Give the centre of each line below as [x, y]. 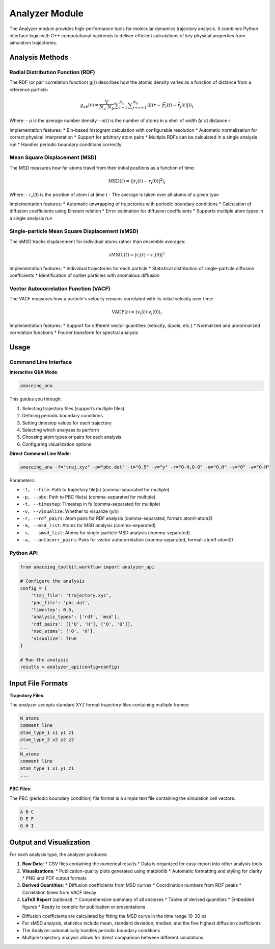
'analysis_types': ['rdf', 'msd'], [75, 617]
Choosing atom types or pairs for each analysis [72, 437]
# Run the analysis [44, 660]
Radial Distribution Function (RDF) [52, 73]
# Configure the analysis [52, 581]
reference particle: [29, 89]
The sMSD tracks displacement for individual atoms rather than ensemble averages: [98, 241]
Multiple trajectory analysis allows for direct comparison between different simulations [113, 938]
